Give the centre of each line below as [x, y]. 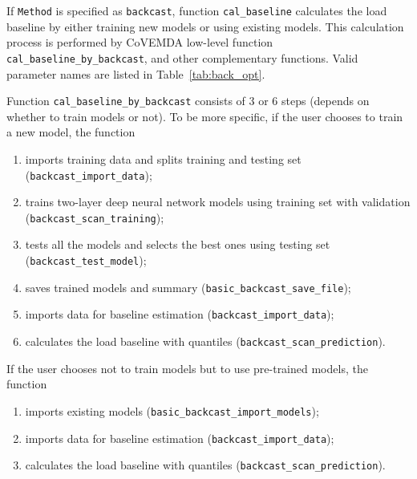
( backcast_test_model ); [86, 260]
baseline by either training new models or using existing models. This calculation [205, 26]
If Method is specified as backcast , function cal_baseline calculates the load [197, 10]
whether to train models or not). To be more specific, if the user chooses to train [205, 116]
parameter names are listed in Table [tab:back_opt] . [136, 73]
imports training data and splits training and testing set [163, 158]
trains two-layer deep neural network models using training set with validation [218, 202]
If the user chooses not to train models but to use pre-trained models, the [187, 368]
